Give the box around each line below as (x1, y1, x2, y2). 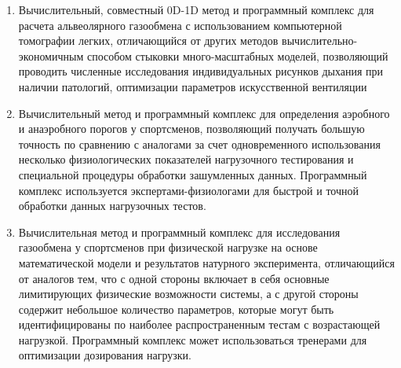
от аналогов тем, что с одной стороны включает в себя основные (18, 270, 330, 286)
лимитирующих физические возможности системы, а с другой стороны (18, 285, 359, 302)
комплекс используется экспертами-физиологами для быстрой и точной (18, 182, 359, 198)
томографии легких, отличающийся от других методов (18, 32, 279, 49)
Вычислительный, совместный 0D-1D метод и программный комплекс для (18, 2, 374, 17)
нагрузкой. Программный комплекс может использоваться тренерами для (18, 331, 367, 348)
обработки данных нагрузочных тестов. (18, 197, 206, 214)
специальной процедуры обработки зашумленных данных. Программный (18, 166, 367, 182)
